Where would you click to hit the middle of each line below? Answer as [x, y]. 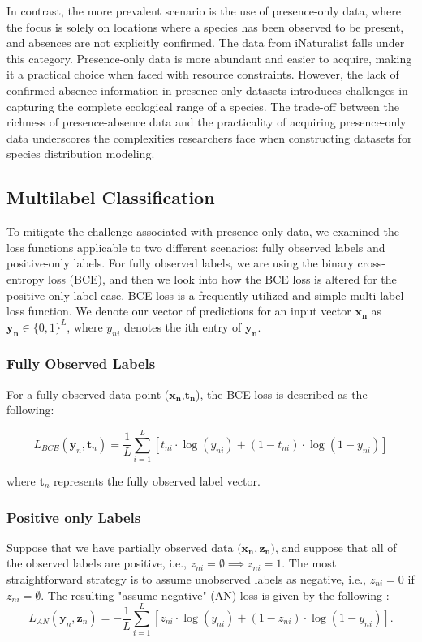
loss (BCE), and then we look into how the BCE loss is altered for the [222, 278]
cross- [371, 263]
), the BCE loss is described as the [282, 394]
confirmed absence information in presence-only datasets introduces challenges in [207, 90]
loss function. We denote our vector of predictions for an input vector [179, 311]
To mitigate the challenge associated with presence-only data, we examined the [203, 231]
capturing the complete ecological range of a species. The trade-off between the [203, 106]
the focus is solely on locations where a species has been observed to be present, [205, 26]
